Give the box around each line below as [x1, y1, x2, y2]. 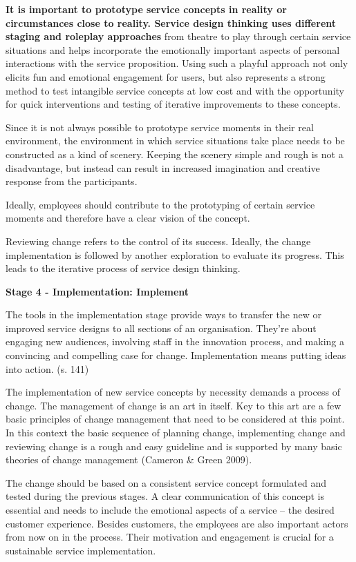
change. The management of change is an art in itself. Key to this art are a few [6, 398, 341, 412]
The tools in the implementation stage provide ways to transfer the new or [6, 307, 321, 322]
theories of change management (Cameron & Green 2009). [6, 452, 252, 467]
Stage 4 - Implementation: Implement [6, 284, 189, 298]
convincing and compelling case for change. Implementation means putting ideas [6, 348, 346, 362]
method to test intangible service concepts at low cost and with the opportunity [6, 83, 344, 97]
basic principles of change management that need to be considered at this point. [6, 411, 345, 426]
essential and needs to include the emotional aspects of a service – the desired [6, 503, 335, 516]
